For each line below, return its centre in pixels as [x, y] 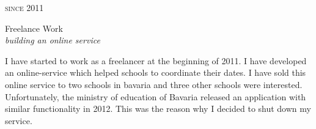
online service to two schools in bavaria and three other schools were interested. [154, 84]
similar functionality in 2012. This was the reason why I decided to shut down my [158, 109]
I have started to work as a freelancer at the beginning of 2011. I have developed [156, 60]
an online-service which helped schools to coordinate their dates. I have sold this [156, 72]
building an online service [53, 40]
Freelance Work [34, 28]
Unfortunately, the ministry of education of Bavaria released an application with [156, 96]
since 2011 [24, 7]
